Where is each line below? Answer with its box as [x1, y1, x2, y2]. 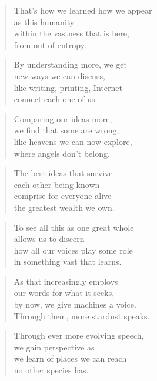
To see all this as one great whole [14, 221, 134, 233]
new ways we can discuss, [14, 69, 105, 82]
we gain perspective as [14, 340, 95, 353]
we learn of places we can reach [14, 352, 127, 365]
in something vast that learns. [14, 255, 122, 268]
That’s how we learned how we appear [14, 4, 152, 16]
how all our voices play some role [14, 244, 133, 256]
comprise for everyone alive [14, 190, 112, 202]
